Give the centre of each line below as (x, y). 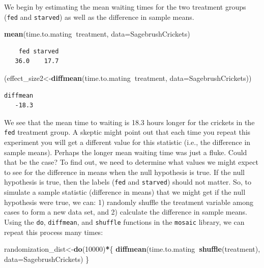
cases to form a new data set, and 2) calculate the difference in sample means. (126, 212)
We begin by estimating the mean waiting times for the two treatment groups (125, 7)
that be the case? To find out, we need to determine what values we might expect (131, 162)
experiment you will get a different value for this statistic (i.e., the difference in (127, 142)
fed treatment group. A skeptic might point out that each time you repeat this (127, 132)
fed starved (39, 51)
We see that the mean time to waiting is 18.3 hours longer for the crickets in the (129, 122)
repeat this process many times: (54, 232)
